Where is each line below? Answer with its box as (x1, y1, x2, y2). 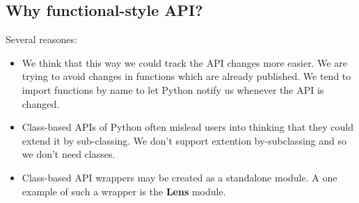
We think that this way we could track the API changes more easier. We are (22, 55, 347, 70)
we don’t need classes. (22, 147, 115, 161)
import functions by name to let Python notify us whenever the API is (22, 82, 324, 97)
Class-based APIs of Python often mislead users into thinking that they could (22, 120, 354, 134)
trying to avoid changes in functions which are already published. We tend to (22, 69, 351, 83)
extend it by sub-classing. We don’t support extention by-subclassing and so (22, 133, 346, 147)
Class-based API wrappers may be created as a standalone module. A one (22, 170, 337, 184)
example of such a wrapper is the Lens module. (22, 184, 226, 198)
